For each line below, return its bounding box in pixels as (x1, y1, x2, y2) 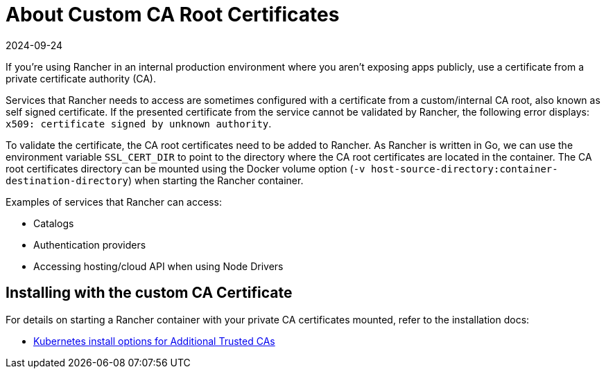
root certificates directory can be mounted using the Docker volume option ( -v (6, 162, 365, 175)
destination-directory (6, 175, 129, 186)
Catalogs (33, 217, 74, 229)
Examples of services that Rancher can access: (6, 195, 222, 208)
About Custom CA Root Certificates (6, 3, 340, 26)
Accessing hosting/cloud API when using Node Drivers (33, 260, 284, 272)
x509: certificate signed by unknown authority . (6, 117, 272, 130)
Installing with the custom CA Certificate (6, 284, 293, 302)
